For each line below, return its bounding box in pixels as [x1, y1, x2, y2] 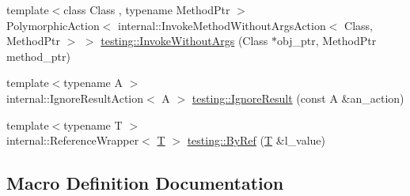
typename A [63, 74, 123, 91]
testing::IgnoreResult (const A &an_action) [192, 89, 404, 106]
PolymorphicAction [6, 17, 100, 33]
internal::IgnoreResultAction [6, 89, 144, 106]
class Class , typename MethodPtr [63, 2, 230, 17]
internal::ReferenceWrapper [6, 132, 139, 149]
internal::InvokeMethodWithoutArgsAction [118, 17, 326, 33]
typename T [63, 116, 123, 133]
